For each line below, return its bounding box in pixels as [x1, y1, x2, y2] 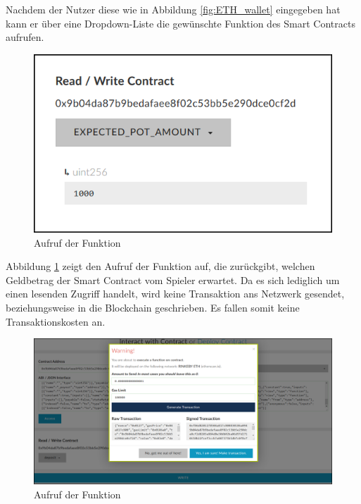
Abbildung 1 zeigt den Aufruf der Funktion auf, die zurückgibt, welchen [6, 259, 315, 273]
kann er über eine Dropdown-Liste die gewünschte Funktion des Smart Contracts [6, 16, 355, 30]
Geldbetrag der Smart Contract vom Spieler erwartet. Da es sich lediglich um [6, 272, 340, 287]
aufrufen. [6, 30, 44, 44]
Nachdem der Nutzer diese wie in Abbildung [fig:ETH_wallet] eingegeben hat [6, 2, 341, 16]
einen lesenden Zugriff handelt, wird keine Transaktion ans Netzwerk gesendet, [6, 286, 345, 301]
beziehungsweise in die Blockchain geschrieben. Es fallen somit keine [6, 300, 300, 315]
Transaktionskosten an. [6, 314, 106, 328]
